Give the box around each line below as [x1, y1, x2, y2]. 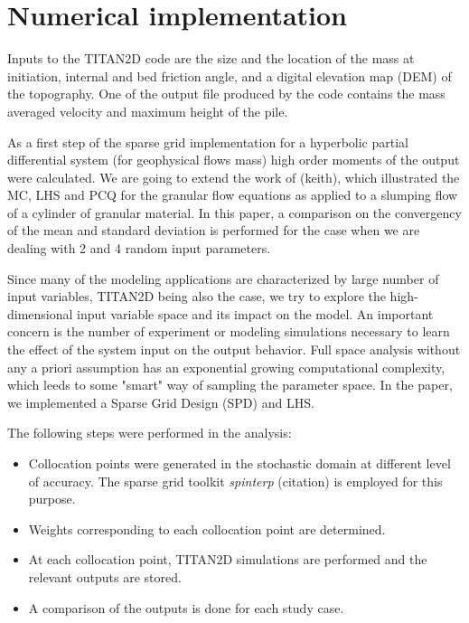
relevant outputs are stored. [28, 567, 182, 586]
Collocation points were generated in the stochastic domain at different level [28, 454, 451, 472]
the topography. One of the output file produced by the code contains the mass [7, 84, 446, 103]
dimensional [7, 304, 73, 323]
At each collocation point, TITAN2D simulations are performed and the [28, 550, 427, 569]
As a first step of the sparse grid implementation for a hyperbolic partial [7, 132, 408, 151]
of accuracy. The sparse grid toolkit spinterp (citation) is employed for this [28, 471, 443, 490]
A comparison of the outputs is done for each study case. [28, 598, 344, 617]
